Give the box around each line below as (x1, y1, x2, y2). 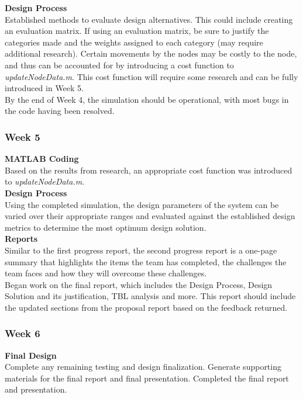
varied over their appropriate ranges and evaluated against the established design (5, 210, 295, 222)
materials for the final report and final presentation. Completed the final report (5, 372, 289, 384)
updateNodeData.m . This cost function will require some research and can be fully (5, 70, 298, 82)
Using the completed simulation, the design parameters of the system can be (5, 198, 279, 210)
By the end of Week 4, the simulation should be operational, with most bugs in (5, 93, 289, 105)
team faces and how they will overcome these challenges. (5, 267, 207, 279)
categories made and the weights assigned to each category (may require (5, 36, 263, 48)
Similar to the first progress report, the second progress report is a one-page (5, 244, 277, 256)
